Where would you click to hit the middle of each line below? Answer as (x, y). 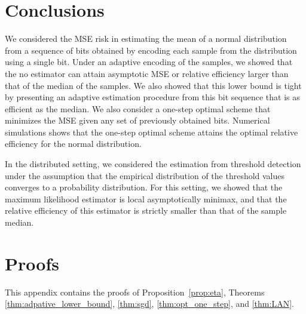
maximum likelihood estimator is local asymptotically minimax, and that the (146, 198)
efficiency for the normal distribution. (73, 144)
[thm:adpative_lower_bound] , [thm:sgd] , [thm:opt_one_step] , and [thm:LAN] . (149, 304)
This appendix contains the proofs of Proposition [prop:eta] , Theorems (135, 292)
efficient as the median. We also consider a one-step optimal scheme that (138, 108)
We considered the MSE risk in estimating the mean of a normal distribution (146, 39)
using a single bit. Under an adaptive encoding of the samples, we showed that (149, 62)
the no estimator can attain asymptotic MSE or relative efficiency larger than (147, 73)
